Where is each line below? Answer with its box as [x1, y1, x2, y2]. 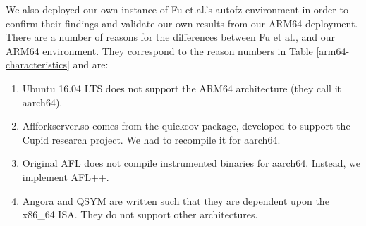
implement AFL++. [22, 169, 109, 184]
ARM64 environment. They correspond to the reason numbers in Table [6, 43, 313, 58]
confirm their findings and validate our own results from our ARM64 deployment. [6, 15, 358, 30]
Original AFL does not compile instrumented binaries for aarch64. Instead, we [22, 156, 361, 170]
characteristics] [6, 57, 70, 72]
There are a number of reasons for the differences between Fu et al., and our [6, 30, 335, 44]
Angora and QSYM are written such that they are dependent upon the [22, 193, 329, 208]
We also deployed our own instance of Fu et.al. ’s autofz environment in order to [6, 2, 348, 16]
